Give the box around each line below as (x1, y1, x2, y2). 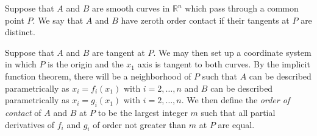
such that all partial (201, 106, 276, 118)
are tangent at (91, 46, 145, 58)
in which (5, 58, 37, 70)
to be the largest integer (98, 106, 188, 118)
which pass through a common (185, 2, 299, 14)
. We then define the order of (181, 93, 290, 106)
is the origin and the (48, 58, 124, 70)
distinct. (5, 25, 35, 38)
